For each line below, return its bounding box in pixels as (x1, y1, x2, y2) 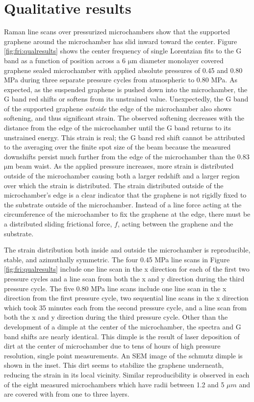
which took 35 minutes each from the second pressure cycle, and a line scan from (4, 302, 247, 312)
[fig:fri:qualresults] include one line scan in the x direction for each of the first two (4, 264, 250, 274)
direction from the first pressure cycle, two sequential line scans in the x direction (4, 293, 249, 303)
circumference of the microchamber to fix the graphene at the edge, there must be (4, 209, 251, 219)
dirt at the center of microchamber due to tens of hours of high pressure (4, 341, 221, 351)
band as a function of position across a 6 (4, 55, 126, 65)
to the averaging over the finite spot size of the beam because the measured (4, 142, 231, 152)
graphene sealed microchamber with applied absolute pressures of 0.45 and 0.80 (4, 65, 243, 75)
